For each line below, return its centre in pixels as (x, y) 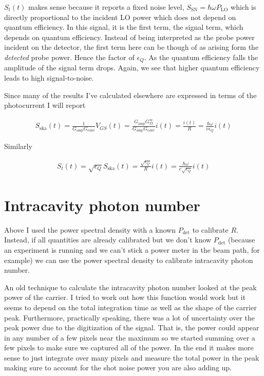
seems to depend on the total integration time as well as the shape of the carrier (130, 307)
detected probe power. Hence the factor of (69, 57)
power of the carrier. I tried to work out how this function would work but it (125, 297)
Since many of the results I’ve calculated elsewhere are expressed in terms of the (130, 95)
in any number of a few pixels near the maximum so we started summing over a (130, 337)
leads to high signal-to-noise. (49, 78)
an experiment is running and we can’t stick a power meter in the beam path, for (132, 249)
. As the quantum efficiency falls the (201, 57)
